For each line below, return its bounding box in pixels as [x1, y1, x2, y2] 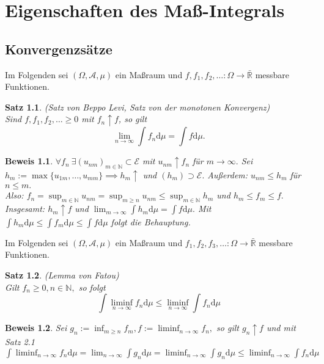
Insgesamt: [5, 202, 45, 215]
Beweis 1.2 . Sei [5, 321, 67, 334]
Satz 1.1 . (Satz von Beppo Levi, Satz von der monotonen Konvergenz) [5, 100, 270, 113]
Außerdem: [207, 168, 248, 181]
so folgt [78, 280, 106, 293]
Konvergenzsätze [5, 39, 112, 58]
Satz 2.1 [5, 335, 35, 348]
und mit [266, 321, 296, 334]
